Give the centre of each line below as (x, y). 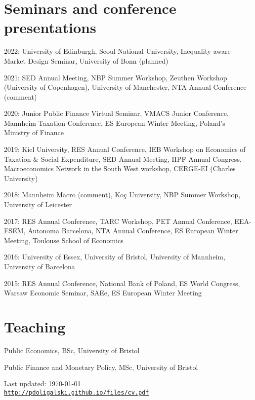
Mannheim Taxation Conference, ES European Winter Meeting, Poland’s (115, 123)
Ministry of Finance (34, 132)
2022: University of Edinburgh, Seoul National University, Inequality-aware (117, 51)
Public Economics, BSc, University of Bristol (72, 350)
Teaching (35, 326)
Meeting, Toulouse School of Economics (64, 240)
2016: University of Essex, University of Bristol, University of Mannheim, (115, 257)
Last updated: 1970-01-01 (42, 383)
